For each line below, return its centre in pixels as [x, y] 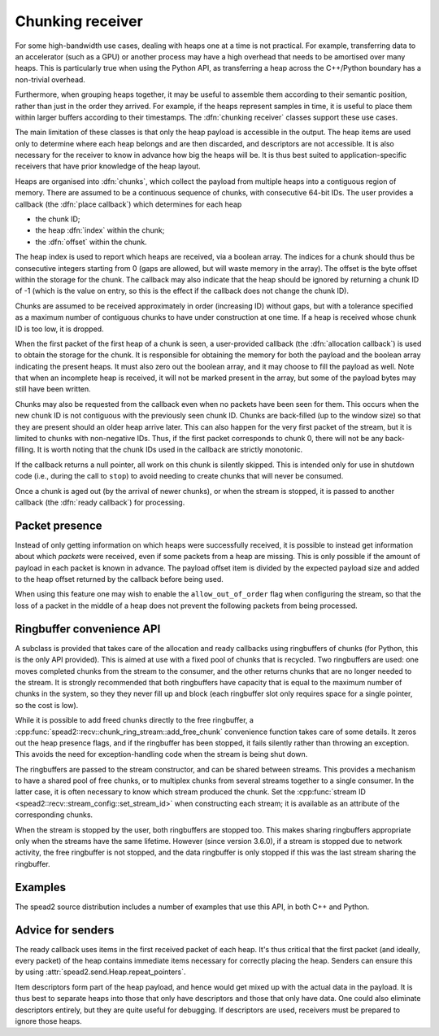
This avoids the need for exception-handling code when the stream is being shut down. [161, 754]
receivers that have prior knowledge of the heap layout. [108, 166]
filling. [25, 450]
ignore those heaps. [48, 1021]
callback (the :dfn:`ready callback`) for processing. [100, 502]
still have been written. [53, 389]
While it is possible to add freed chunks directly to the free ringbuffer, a [134, 720]
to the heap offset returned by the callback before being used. [119, 579]
